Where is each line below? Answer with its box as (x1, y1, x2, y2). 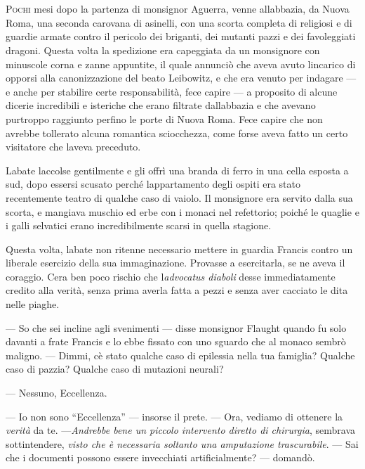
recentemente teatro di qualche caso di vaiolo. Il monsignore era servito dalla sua (6, 190, 353, 205)
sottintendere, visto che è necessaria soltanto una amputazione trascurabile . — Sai (6, 436, 359, 451)
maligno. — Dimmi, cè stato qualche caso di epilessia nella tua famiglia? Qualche (6, 347, 355, 362)
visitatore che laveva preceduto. (6, 139, 141, 154)
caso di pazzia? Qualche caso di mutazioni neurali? (6, 361, 224, 376)
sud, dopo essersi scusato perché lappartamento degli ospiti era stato (6, 176, 300, 191)
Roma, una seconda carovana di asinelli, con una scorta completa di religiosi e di (6, 15, 352, 30)
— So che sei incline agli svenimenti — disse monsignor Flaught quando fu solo (6, 320, 347, 335)
